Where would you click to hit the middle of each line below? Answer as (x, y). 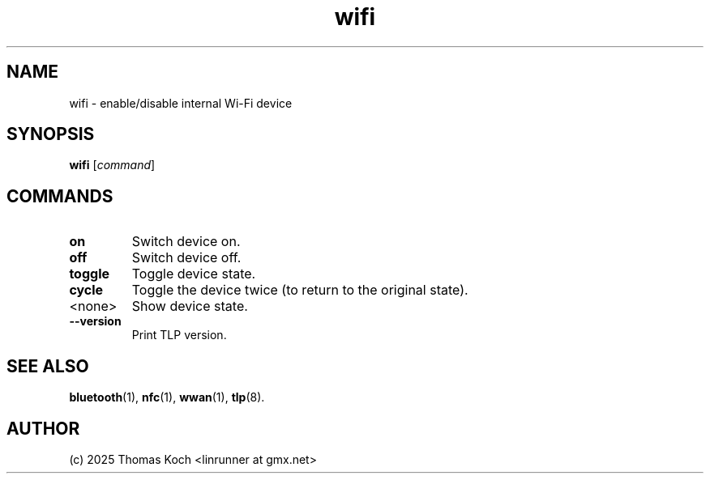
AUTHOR (43, 428)
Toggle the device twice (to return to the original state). (300, 290)
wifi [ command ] (112, 165)
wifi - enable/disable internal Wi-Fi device (181, 103)
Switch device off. (186, 258)
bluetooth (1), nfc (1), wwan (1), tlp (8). (167, 397)
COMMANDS (60, 196)
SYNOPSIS (51, 134)
